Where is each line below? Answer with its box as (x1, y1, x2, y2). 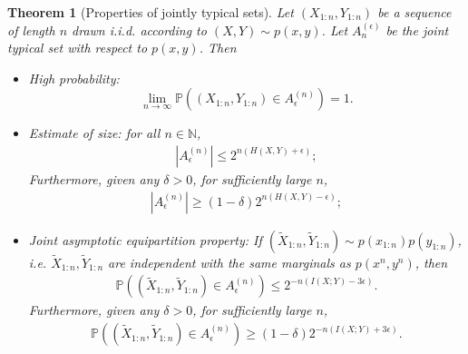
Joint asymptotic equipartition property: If (28, 230, 262, 249)
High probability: (28, 68, 120, 87)
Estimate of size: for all (28, 123, 161, 143)
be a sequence (377, 3, 452, 21)
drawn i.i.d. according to (72, 20, 207, 39)
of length (7, 20, 55, 39)
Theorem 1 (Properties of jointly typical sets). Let (7, 3, 294, 21)
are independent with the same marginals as (108, 252, 351, 271)
